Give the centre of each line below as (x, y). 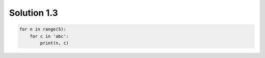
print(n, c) (54, 43)
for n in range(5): (43, 29)
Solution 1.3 (34, 13)
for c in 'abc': (49, 36)
